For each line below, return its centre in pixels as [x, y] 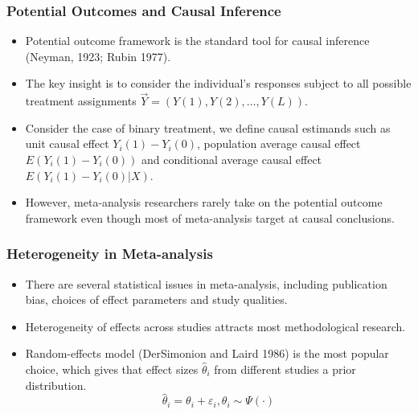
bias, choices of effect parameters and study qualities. [156, 299]
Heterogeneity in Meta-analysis [110, 254]
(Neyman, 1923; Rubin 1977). [98, 56]
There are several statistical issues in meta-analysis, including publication [206, 283]
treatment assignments [81, 101]
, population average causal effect [279, 143]
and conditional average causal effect [232, 159]
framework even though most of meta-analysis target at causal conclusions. [210, 217]
